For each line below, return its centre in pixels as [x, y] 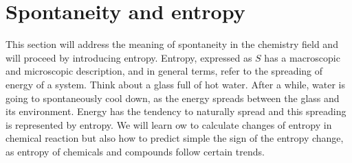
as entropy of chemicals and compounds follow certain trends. [135, 151]
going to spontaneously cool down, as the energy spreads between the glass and [173, 98]
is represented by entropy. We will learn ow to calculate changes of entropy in [169, 124]
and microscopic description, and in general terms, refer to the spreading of [164, 71]
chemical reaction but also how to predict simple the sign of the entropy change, [175, 138]
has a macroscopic [302, 57]
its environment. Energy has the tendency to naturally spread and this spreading [176, 111]
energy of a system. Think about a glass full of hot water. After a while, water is [176, 84]
